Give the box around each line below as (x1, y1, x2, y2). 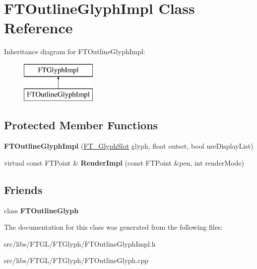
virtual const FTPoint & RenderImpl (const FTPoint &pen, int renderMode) (4, 157, 245, 168)
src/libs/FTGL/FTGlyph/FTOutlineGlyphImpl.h (4, 238, 156, 249)
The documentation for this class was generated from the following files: (4, 222, 223, 232)
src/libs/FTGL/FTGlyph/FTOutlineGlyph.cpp (4, 255, 149, 266)
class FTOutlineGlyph (4, 205, 79, 215)
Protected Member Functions (4, 117, 158, 133)
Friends (4, 181, 43, 197)
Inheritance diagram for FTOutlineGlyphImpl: (4, 46, 145, 57)
